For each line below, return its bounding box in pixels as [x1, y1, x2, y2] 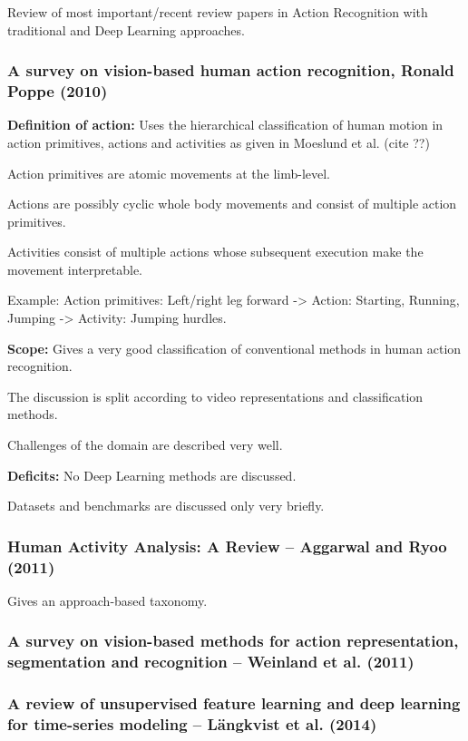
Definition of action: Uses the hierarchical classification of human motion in [7, 115, 444, 134]
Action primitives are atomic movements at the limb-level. [7, 163, 331, 182]
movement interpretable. [7, 259, 143, 278]
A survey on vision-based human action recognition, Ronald [7, 59, 454, 82]
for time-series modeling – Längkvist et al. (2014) [7, 713, 377, 736]
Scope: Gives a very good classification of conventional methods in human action [7, 338, 462, 357]
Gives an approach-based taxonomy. [7, 590, 208, 609]
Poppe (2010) [7, 80, 108, 102]
